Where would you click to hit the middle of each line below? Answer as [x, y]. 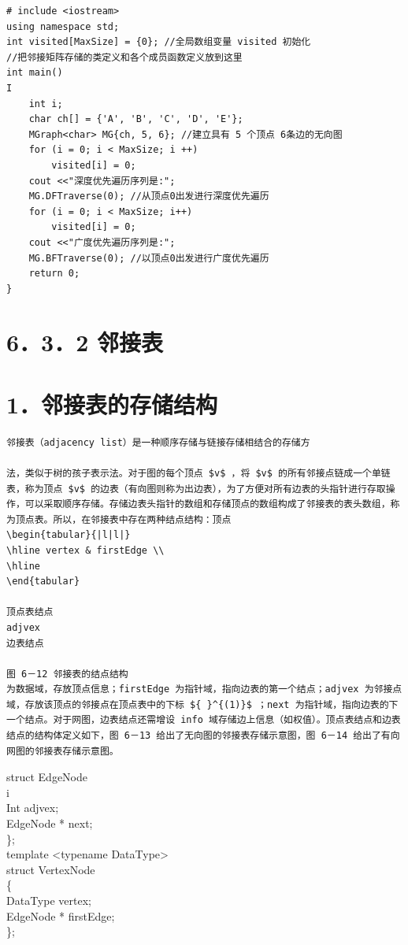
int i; [46, 104]
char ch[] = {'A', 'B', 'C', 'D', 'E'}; [136, 119]
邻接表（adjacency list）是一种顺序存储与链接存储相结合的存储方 [158, 442]
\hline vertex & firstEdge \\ [85, 550]
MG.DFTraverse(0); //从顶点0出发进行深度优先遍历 [149, 196]
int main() [35, 73]
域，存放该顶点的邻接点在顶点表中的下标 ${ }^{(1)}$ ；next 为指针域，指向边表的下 [202, 704]
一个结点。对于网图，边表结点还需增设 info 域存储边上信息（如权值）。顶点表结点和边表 [204, 720]
